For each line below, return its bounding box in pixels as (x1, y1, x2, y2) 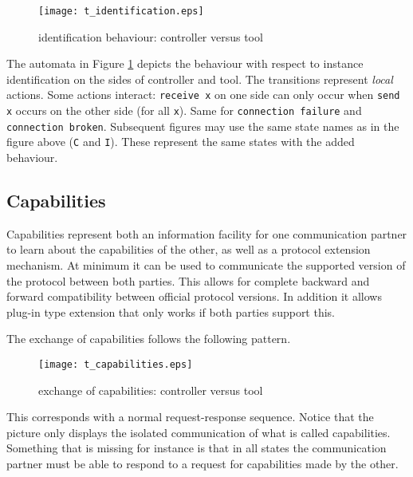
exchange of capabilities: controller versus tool (38, 381, 263, 398)
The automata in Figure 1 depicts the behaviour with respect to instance (6, 55, 364, 72)
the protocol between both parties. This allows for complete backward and (6, 272, 370, 289)
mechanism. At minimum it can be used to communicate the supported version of (6, 257, 406, 274)
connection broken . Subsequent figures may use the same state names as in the (6, 117, 399, 134)
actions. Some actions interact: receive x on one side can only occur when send (6, 86, 400, 103)
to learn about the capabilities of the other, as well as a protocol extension (6, 241, 371, 258)
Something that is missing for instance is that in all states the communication (6, 440, 387, 456)
